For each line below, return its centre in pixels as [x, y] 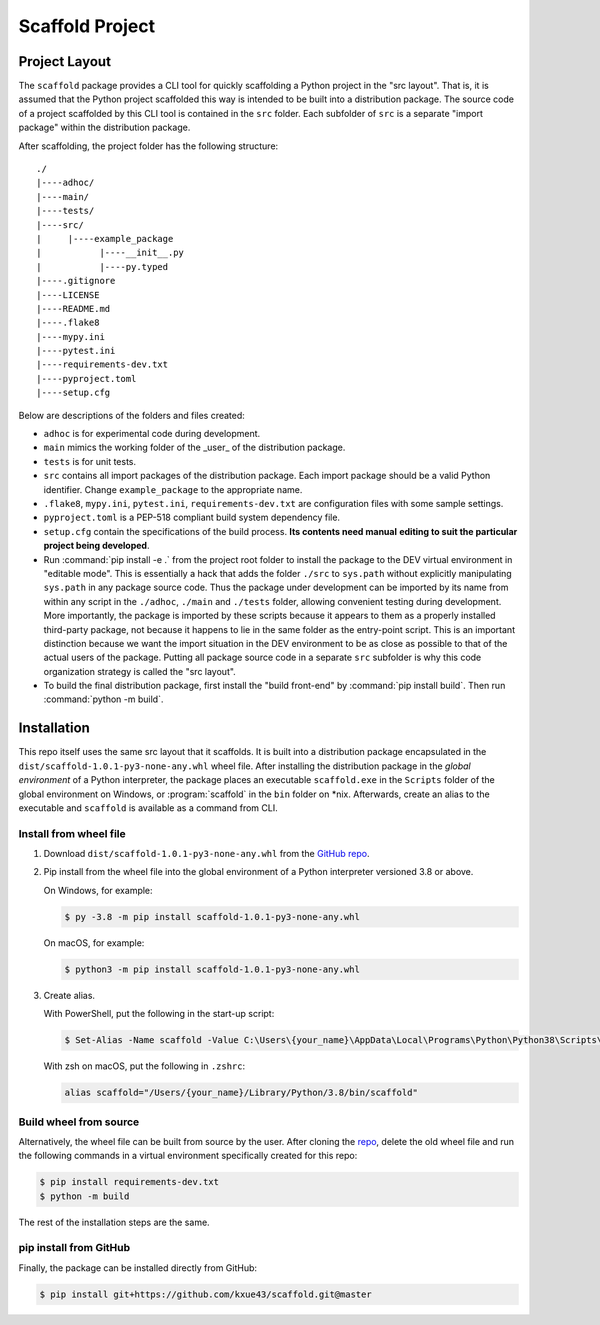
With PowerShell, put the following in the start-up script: [159, 1014]
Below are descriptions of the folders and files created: [131, 415]
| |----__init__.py [110, 253]
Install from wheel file [72, 833]
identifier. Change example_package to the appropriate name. [173, 489]
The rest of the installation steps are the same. [114, 1222]
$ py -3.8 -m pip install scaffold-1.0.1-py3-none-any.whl [212, 916]
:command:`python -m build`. [103, 699]
